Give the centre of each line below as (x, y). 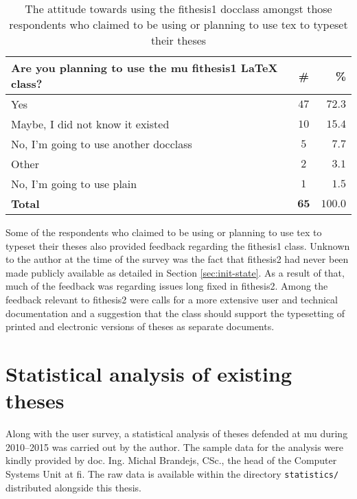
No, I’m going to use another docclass (102, 144)
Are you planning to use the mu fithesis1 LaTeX (145, 68)
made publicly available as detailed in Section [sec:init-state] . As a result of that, (175, 272)
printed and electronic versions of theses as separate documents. (140, 326)
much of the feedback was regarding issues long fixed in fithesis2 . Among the (167, 286)
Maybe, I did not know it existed (90, 124)
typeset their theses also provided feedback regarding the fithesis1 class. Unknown (178, 245)
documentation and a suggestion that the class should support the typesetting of (175, 313)
